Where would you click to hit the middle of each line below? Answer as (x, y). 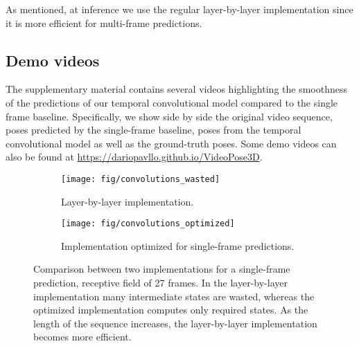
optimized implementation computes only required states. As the (171, 310)
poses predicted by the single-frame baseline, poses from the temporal (154, 130)
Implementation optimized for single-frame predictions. (178, 245)
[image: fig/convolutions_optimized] (148, 224)
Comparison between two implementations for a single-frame (162, 269)
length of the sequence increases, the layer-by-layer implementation (175, 323)
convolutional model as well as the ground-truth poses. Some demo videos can (171, 143)
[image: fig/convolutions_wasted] (141, 179)
